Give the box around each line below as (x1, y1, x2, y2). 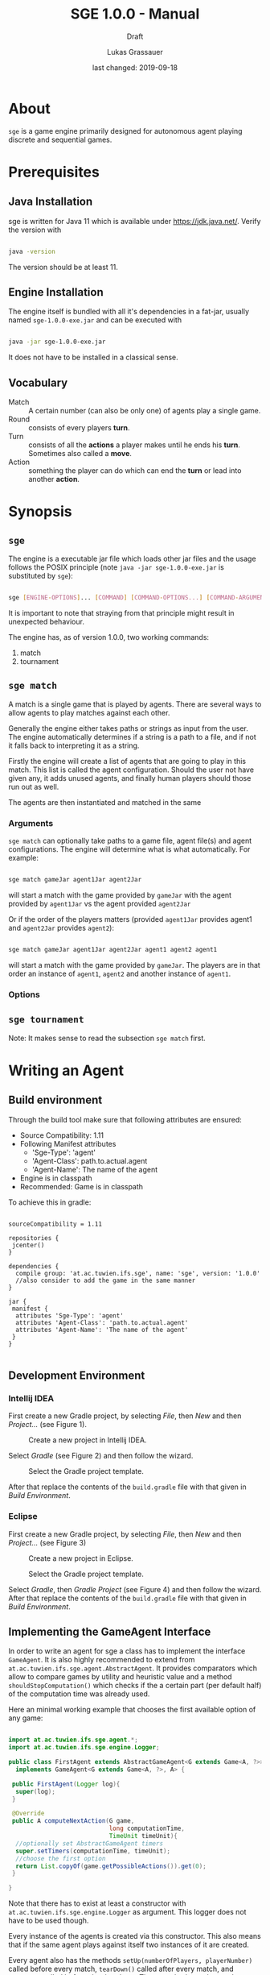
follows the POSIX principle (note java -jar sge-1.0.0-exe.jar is (8, 562, 225, 572)
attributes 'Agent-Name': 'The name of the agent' (15, 1326, 189, 1334)
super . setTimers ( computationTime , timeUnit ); (15, 1847, 171, 1855)
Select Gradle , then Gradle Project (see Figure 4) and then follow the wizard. (8, 1584, 262, 1594)
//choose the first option (15, 1854, 106, 1862)
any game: (8, 1713, 43, 1723)
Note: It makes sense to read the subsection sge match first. (8, 1033, 207, 1043)
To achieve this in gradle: (8, 1197, 92, 1207)
